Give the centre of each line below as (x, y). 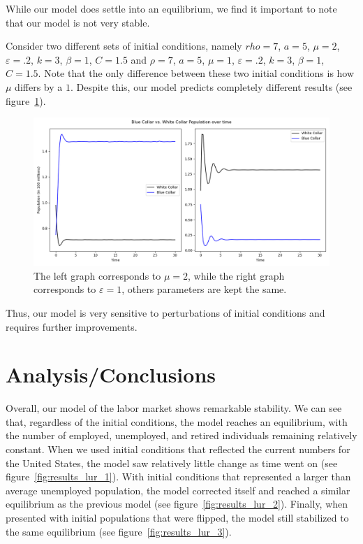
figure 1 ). (26, 100)
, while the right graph (236, 275)
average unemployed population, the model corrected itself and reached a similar (178, 490)
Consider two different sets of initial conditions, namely (124, 46)
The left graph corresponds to (97, 275)
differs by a (39, 86)
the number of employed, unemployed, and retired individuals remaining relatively (181, 435)
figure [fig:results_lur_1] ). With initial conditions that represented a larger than (178, 477)
